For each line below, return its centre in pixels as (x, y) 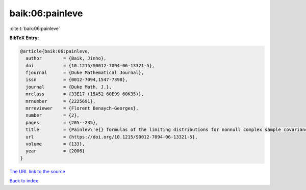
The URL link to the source (37, 171)
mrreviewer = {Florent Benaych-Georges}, (82, 108)
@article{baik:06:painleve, (55, 51)
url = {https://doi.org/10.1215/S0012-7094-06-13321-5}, (112, 137)
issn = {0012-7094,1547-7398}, (77, 80)
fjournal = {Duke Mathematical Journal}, (85, 73)
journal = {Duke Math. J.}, (69, 87)
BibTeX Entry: (24, 38)
